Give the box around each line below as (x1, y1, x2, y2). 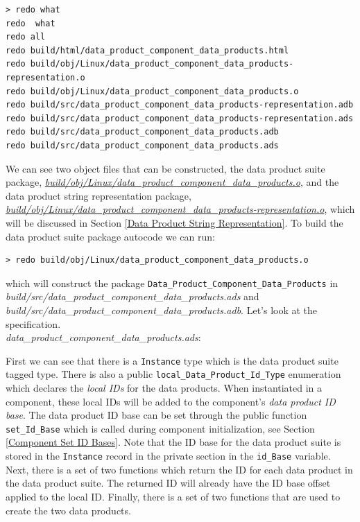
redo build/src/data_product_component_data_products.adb (6, 127, 279, 137)
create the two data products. (6, 503, 131, 517)
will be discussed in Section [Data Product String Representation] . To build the (6, 215, 343, 229)
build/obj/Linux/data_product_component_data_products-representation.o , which (6, 202, 355, 216)
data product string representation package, (6, 188, 191, 202)
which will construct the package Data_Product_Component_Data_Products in (6, 275, 338, 290)
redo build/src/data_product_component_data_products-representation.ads (6, 113, 354, 123)
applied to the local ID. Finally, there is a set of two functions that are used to (6, 489, 341, 503)
